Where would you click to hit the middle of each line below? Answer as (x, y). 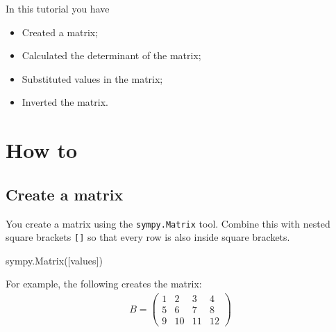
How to (42, 150)
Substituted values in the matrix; (92, 78)
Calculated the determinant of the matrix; (111, 55)
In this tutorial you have (58, 8)
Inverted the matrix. (65, 102)
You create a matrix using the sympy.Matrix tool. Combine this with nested (168, 223)
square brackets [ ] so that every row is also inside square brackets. (148, 237)
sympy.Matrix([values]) (54, 260)
